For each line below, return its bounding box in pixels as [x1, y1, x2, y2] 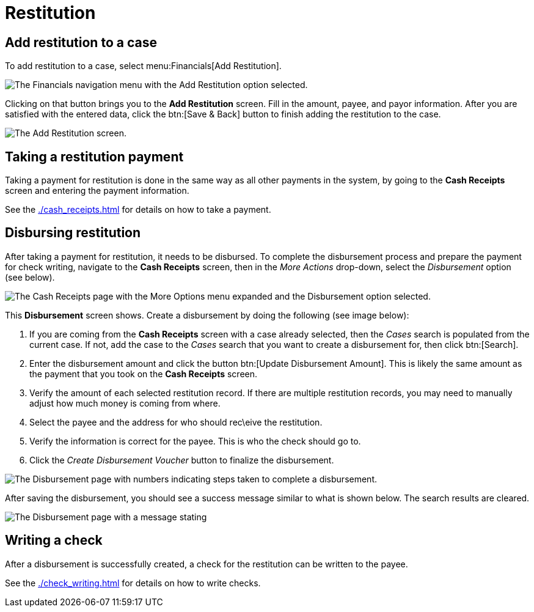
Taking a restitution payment [5, 149, 184, 164]
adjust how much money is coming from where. [29, 397, 221, 408]
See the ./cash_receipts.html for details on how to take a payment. [5, 204, 271, 215]
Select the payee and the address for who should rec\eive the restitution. [29, 416, 323, 427]
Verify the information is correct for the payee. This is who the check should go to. [29, 435, 361, 446]
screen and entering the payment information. [5, 185, 189, 196]
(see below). [5, 271, 55, 282]
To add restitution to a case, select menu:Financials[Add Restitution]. [5, 61, 282, 72]
